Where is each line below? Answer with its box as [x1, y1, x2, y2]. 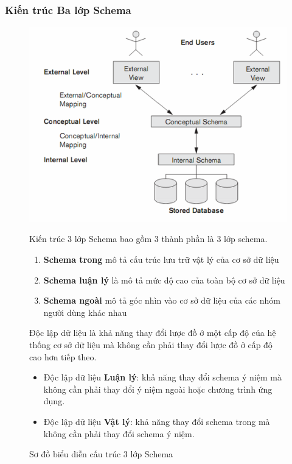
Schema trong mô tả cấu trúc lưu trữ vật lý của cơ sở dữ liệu [43, 253, 279, 266]
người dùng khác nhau [43, 305, 127, 318]
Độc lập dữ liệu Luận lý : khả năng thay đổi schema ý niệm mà [43, 371, 282, 384]
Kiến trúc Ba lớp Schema [5, 2, 131, 17]
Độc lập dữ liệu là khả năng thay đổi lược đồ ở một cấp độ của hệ [29, 326, 276, 339]
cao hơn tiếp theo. [29, 350, 97, 363]
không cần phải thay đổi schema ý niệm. [43, 427, 195, 440]
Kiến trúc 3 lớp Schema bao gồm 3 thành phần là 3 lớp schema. [29, 232, 268, 245]
